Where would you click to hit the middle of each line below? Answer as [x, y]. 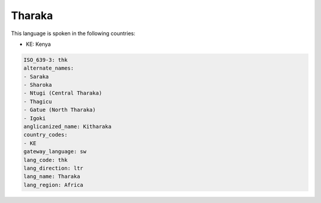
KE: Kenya [38, 44]
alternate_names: [49, 68]
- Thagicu [38, 101]
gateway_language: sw [55, 152]
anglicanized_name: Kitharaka [67, 127]
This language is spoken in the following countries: [73, 33]
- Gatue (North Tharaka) [60, 110]
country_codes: [45, 135]
